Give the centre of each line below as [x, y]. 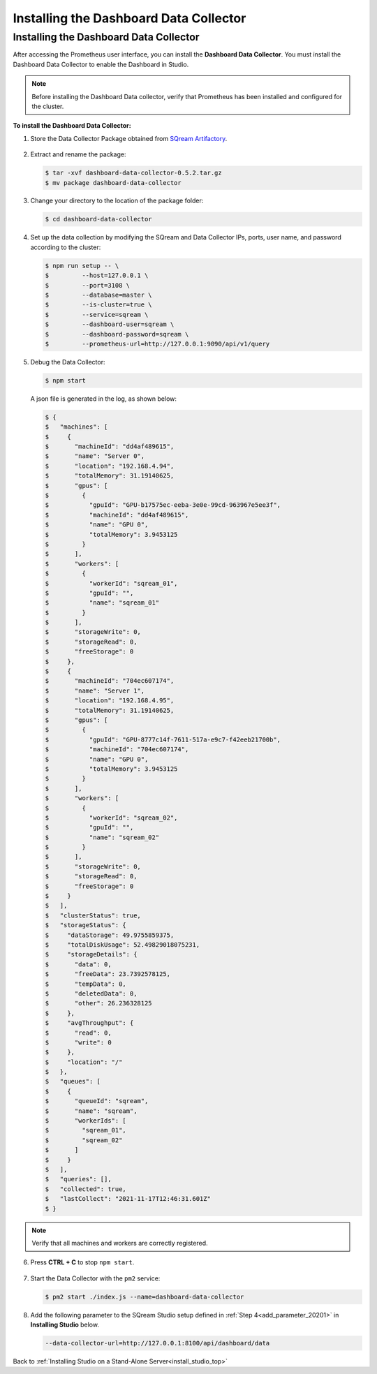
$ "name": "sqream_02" [102, 837]
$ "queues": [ [73, 1081]
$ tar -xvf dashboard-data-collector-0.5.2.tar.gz [134, 173]
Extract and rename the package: [78, 154]
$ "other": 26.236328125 [99, 1003]
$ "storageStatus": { [86, 925]
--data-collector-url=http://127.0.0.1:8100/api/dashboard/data [157, 1343]
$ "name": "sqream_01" [102, 603]
